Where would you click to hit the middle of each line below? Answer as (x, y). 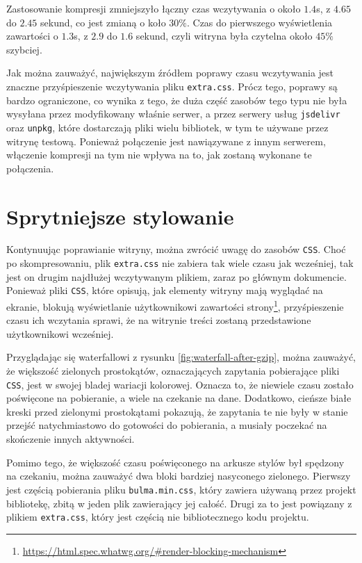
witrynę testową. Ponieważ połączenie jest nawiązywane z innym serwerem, (166, 141)
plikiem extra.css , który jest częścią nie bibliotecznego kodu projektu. (158, 517)
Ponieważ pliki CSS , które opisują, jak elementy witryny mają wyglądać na (165, 290)
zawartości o (32, 36)
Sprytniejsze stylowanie (120, 216)
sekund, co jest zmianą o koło (103, 22)
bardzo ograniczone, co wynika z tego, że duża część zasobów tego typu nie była (177, 100)
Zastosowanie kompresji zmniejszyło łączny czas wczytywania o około (154, 8)
